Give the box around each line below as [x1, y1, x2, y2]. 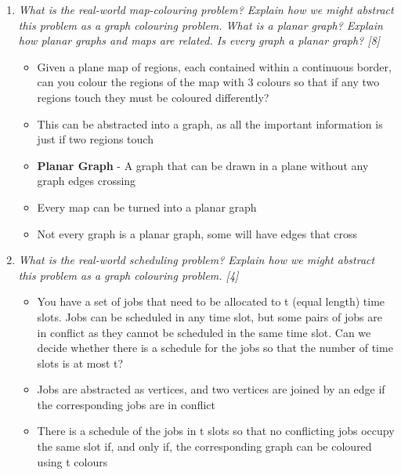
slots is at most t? [37, 354, 124, 371]
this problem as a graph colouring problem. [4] [18, 267, 239, 283]
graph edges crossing [37, 172, 136, 189]
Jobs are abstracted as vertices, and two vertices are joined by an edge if [37, 381, 385, 397]
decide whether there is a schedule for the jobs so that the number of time [37, 339, 393, 356]
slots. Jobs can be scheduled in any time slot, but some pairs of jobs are [37, 308, 382, 325]
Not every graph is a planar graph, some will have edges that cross [37, 225, 358, 241]
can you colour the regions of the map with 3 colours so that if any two [37, 74, 380, 90]
